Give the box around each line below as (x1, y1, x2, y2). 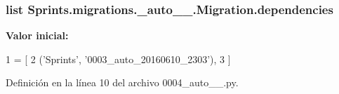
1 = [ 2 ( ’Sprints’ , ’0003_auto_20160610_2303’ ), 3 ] (6, 51, 231, 66)
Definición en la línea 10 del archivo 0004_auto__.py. (6, 75, 239, 90)
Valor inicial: (6, 28, 69, 43)
